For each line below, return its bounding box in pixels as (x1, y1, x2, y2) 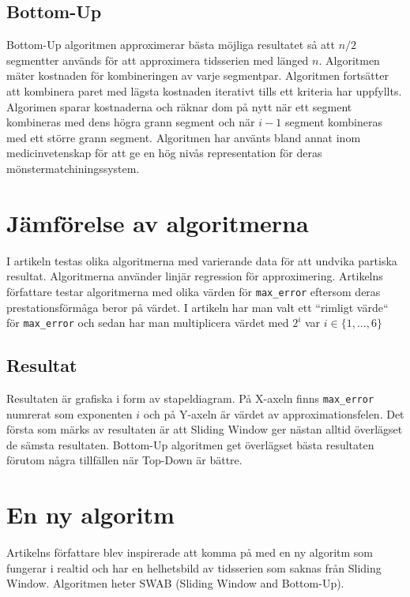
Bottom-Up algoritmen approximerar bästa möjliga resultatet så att (6, 36, 335, 53)
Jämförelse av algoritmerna (6, 206, 309, 238)
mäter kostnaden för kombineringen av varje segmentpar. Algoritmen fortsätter (6, 67, 389, 84)
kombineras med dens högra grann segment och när (6, 114, 255, 130)
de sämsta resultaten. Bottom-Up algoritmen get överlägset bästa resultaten (6, 436, 374, 452)
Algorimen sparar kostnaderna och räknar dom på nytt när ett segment (6, 98, 352, 115)
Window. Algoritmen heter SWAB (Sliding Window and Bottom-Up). (6, 575, 344, 591)
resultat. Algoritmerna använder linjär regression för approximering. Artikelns (6, 268, 383, 284)
